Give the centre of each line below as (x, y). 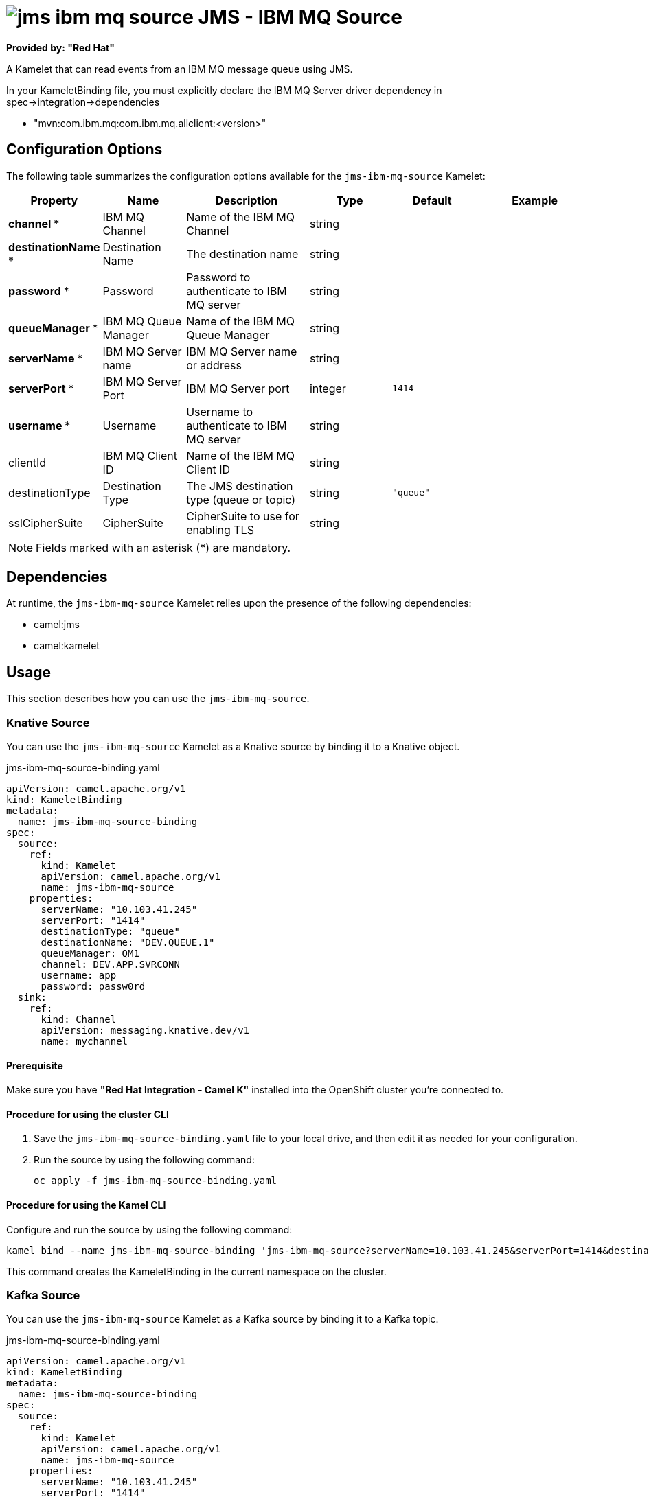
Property (54, 200)
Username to (220, 411)
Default (432, 200)
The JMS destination (240, 486)
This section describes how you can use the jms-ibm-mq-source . (158, 699)
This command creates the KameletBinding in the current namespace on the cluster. (196, 1271)
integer (328, 388)
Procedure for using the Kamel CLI (86, 1205)
